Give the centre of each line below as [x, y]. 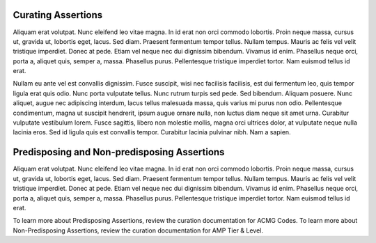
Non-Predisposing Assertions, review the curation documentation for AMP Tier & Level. [138, 230]
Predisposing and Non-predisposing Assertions [119, 152]
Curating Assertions [58, 15]
